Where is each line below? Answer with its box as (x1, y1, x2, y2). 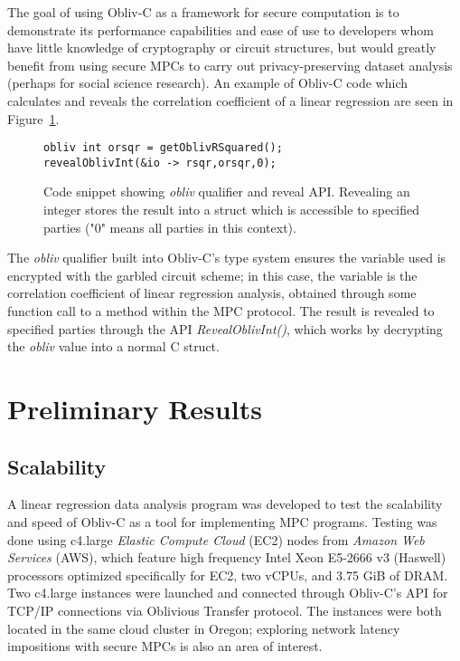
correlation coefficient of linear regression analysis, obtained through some (7, 283, 417, 302)
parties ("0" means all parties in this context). (43, 217, 296, 236)
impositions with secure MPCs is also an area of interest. (7, 637, 323, 656)
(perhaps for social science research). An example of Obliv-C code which (7, 73, 408, 92)
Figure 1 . (7, 109, 60, 128)
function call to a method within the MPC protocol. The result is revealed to (7, 302, 435, 321)
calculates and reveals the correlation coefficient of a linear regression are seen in (7, 91, 454, 110)
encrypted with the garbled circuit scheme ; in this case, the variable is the (7, 265, 418, 284)
